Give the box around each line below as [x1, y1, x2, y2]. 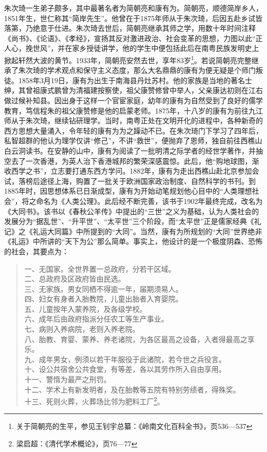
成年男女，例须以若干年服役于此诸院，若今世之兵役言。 [39, 353, 226, 364]
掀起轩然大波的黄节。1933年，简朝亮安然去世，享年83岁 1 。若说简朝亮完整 [4, 53, 252, 65]
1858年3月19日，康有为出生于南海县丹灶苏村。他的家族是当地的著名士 [18, 74, 252, 85]
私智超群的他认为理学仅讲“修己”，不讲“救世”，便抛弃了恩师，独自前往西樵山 [4, 135, 262, 146]
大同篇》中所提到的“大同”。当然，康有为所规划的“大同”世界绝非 [47, 225, 262, 236]
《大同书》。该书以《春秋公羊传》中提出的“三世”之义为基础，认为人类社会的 [4, 205, 259, 216]
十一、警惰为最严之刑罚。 [24, 374, 111, 385]
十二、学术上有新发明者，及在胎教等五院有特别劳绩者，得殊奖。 [24, 384, 240, 394]
